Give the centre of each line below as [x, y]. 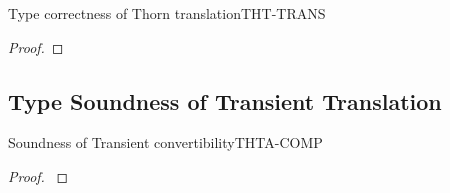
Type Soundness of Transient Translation [225, 100]
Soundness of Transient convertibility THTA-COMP [165, 142]
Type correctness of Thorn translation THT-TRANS [167, 13]
